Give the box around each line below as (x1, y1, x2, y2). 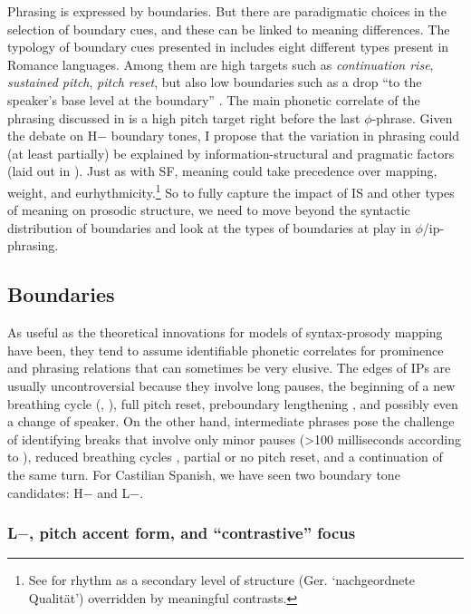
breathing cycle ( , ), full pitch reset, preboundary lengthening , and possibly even (7, 394, 458, 413)
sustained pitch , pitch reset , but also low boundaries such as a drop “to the (7, 73, 422, 92)
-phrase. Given (371, 108, 453, 127)
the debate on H (7, 126, 98, 145)
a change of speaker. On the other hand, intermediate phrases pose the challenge (7, 412, 455, 431)
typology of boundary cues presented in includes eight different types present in (7, 37, 449, 56)
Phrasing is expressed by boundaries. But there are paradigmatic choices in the (7, 2, 447, 20)
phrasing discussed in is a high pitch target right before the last (7, 108, 360, 127)
